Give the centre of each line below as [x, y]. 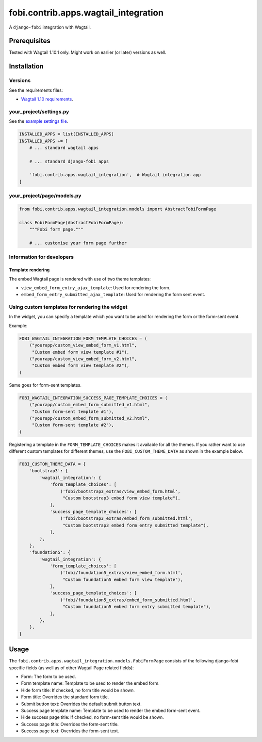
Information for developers [41, 257]
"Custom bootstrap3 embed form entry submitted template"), [135, 525]
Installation [26, 66]
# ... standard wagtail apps [64, 148]
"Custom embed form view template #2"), [81, 366]
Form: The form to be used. [49, 676]
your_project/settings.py [39, 112]
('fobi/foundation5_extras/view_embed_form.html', [122, 573]
